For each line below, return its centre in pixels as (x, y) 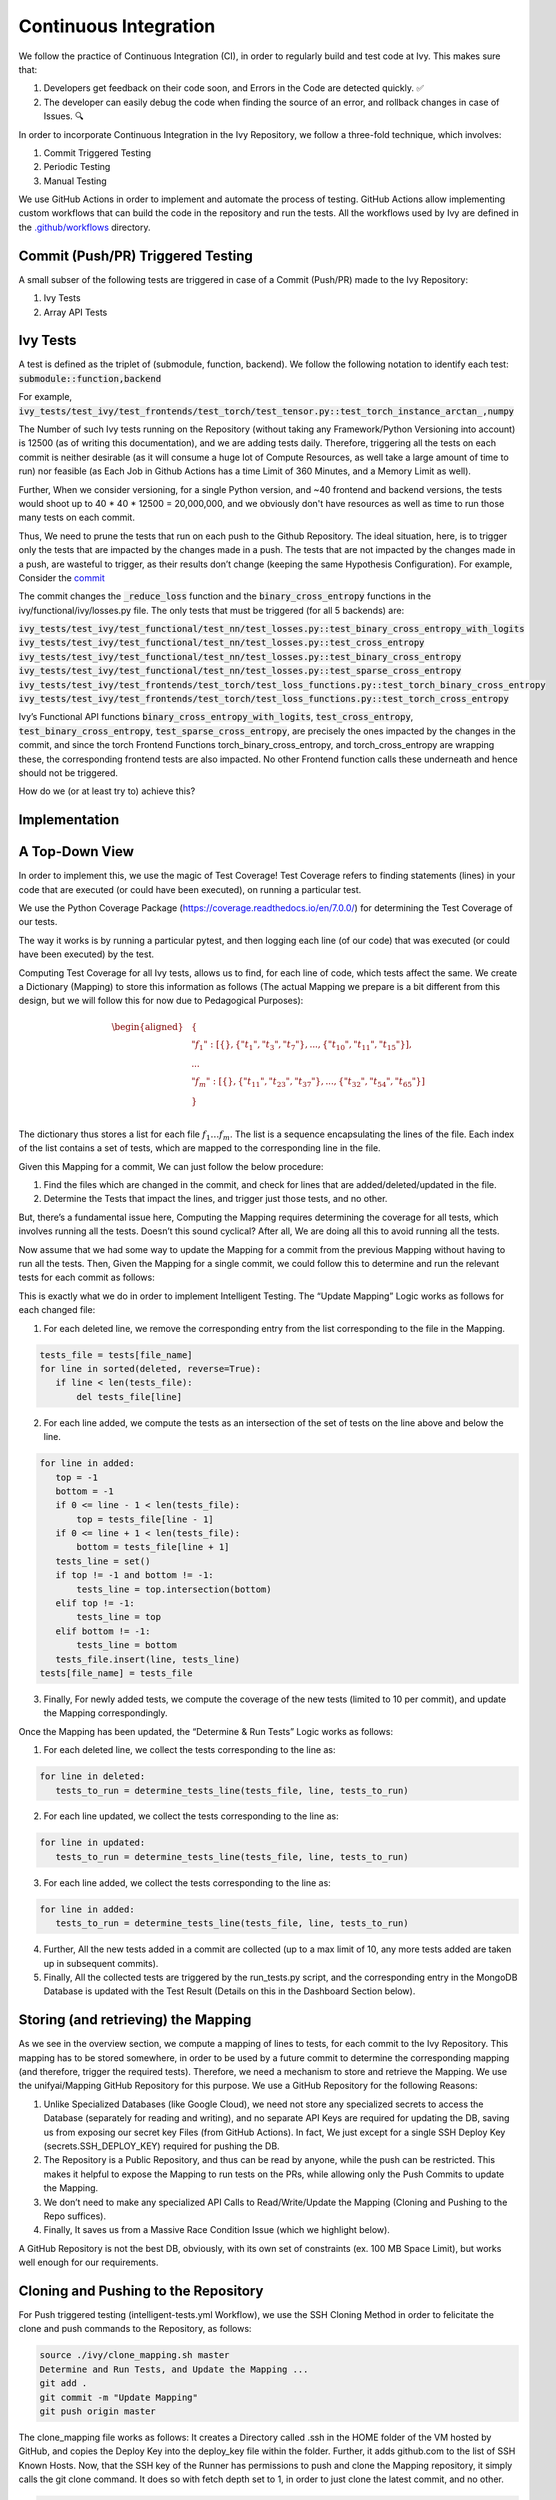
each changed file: (57, 1310)
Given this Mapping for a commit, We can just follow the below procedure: (171, 1166)
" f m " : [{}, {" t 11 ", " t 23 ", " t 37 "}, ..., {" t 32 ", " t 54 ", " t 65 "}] (308, 1083)
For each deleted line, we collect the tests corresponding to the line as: (189, 1750)
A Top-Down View (76, 851)
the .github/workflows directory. (84, 227)
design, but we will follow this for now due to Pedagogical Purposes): (161, 1001)
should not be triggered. (68, 772)
